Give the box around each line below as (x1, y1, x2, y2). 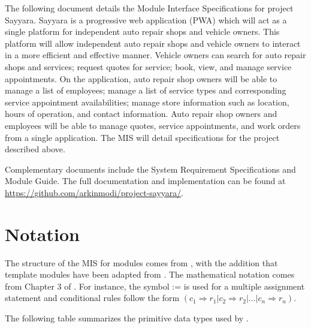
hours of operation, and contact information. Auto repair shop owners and (5, 107, 277, 120)
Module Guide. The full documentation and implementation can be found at (5, 174, 286, 187)
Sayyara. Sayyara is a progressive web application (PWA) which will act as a (5, 13, 287, 26)
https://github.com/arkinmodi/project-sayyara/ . (5, 186, 184, 198)
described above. (5, 143, 65, 155)
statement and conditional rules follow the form (5, 291, 180, 304)
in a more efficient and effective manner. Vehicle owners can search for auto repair (5, 49, 306, 61)
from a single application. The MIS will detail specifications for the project (5, 131, 280, 143)
